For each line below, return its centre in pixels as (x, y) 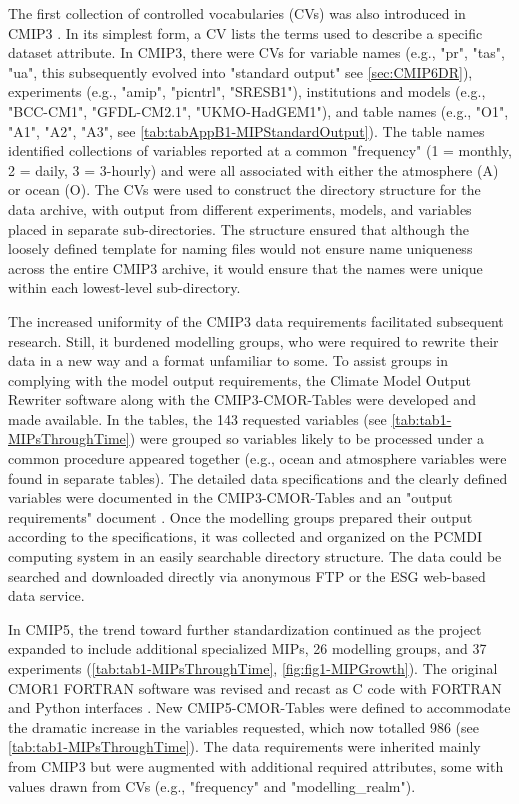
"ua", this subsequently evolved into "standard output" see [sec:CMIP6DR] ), (240, 71)
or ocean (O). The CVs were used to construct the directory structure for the (244, 189)
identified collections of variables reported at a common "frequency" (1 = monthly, (260, 150)
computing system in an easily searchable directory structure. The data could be (255, 556)
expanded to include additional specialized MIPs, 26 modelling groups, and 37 (247, 648)
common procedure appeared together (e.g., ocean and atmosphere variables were (257, 458)
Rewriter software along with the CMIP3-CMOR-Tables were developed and (242, 399)
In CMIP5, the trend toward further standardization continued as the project (245, 628)
